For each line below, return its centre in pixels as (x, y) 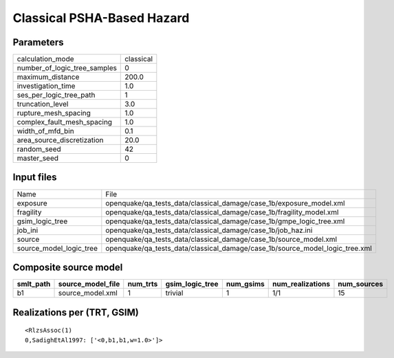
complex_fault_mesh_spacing (65, 122)
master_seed (37, 158)
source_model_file (89, 284)
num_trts (143, 284)
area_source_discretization (60, 140)
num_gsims (245, 284)
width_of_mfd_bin (46, 131)
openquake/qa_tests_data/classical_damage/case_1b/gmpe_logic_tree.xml (225, 221)
